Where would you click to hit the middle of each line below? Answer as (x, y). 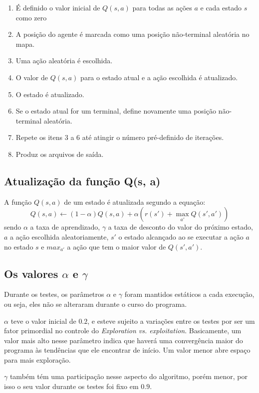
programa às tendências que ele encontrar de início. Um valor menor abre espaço (127, 350)
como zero (31, 17)
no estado (19, 246)
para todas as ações (162, 7)
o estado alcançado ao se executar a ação (181, 236)
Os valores (31, 273)
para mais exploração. (37, 359)
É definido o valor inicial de (58, 7)
